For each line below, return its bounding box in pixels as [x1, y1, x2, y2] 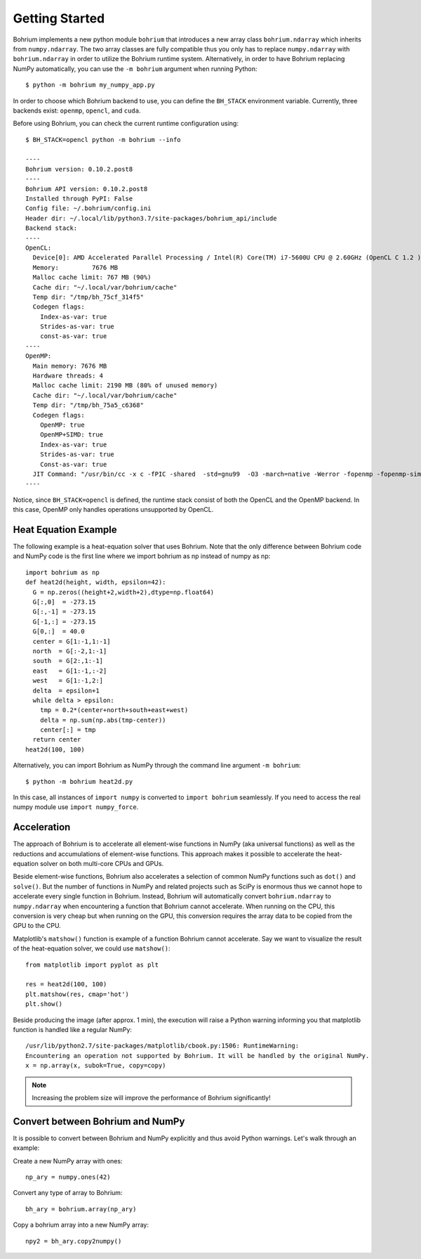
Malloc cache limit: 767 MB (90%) [32, 273, 152, 281]
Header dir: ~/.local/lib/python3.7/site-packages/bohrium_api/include [25, 214, 277, 222]
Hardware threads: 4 [32, 372, 104, 380]
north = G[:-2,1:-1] [32, 647, 107, 655]
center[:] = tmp [39, 726, 96, 734]
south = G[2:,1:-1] [32, 657, 104, 665]
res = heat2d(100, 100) [25, 981, 107, 988]
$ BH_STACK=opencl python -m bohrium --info [25, 136, 182, 143]
